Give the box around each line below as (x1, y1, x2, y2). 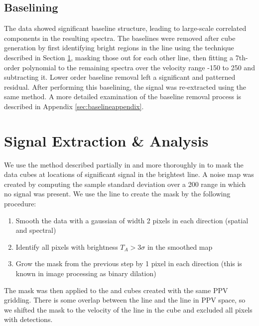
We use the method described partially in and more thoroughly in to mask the (4, 159, 244, 169)
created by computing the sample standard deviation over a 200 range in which (4, 178, 246, 189)
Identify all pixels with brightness (15, 241, 118, 252)
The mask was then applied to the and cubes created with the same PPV (4, 285, 228, 295)
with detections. (4, 314, 53, 325)
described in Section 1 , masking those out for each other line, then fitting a (4, 52, 234, 62)
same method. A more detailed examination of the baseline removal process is (4, 91, 242, 102)
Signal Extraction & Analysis (4, 130, 209, 151)
